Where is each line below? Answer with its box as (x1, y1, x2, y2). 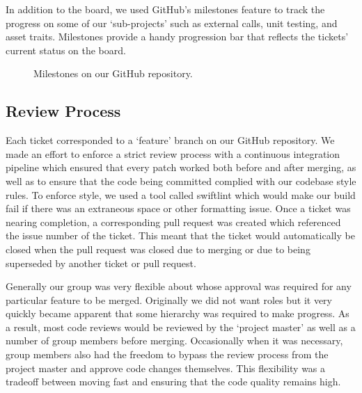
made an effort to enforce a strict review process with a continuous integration (6, 146, 340, 161)
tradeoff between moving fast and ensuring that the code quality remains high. (6, 374, 341, 389)
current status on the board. (6, 42, 126, 57)
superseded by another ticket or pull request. (6, 255, 196, 270)
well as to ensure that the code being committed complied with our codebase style (6, 173, 356, 188)
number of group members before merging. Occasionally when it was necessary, (6, 333, 343, 348)
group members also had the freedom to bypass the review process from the (6, 347, 329, 362)
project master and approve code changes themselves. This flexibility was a (6, 360, 326, 375)
